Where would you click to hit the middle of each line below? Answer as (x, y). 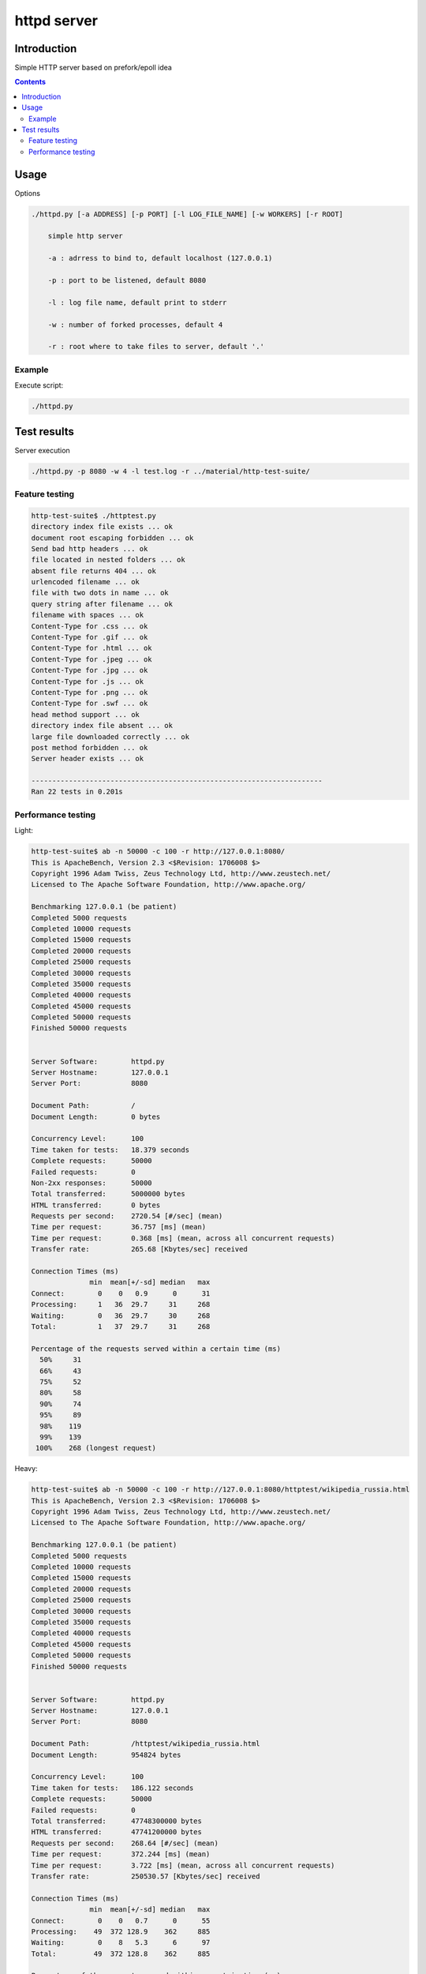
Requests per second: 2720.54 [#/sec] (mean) (127, 1216)
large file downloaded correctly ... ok (110, 737)
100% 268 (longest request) (96, 1448)
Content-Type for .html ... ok (92, 648)
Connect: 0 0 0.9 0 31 (121, 1293)
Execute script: (39, 385)
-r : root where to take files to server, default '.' (156, 347)
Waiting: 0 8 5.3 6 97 (121, 1943)
